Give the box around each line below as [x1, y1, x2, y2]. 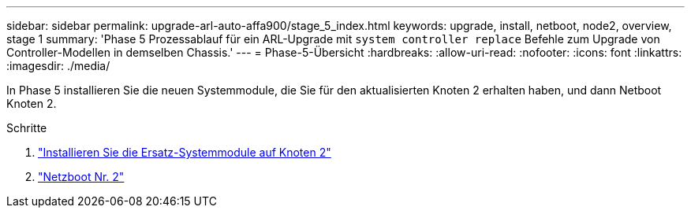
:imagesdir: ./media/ [6, 59, 110, 72]
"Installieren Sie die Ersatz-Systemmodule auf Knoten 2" [38, 146, 331, 159]
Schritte [6, 121, 47, 135]
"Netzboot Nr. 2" [38, 170, 125, 183]
